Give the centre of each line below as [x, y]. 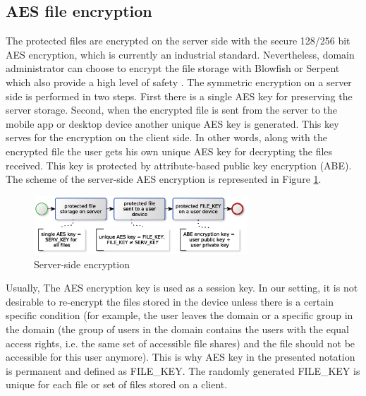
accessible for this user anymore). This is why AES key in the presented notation [181, 357]
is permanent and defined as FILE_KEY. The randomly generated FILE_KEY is [183, 370]
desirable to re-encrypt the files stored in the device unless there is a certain [170, 301]
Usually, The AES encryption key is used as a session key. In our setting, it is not [182, 288]
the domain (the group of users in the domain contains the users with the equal [178, 329]
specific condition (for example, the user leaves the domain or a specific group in [179, 315]
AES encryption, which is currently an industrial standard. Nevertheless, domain [180, 54]
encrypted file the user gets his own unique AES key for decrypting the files [169, 151]
